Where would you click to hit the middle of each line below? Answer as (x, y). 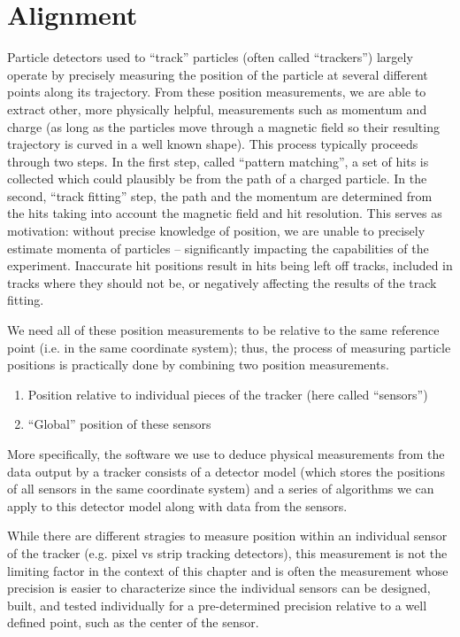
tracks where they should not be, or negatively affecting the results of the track (222, 282)
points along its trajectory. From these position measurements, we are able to (217, 92)
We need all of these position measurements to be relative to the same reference (223, 330)
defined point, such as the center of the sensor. (133, 622)
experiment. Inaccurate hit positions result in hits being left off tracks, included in (230, 265)
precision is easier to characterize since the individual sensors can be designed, (219, 588)
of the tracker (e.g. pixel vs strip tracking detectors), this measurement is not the (227, 552)
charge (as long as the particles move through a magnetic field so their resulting (223, 126)
